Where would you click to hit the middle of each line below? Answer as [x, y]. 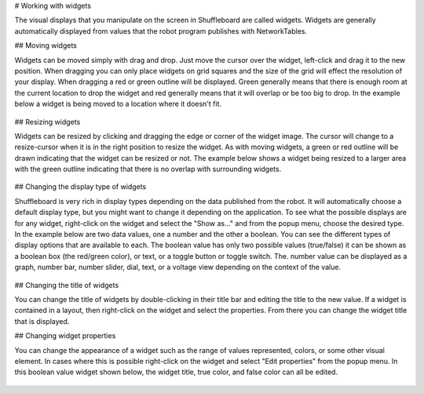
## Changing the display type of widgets [80, 187]
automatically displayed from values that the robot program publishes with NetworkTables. [161, 31]
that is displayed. [42, 321]
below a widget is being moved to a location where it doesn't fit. [118, 104]
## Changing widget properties [65, 336]
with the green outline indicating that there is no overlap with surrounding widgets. [148, 169]
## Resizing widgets [48, 122]
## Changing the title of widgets [67, 285]
